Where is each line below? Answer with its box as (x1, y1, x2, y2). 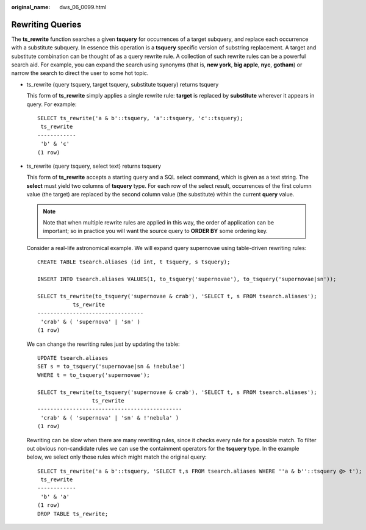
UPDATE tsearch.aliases (37, 354, 109, 362)
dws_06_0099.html (59, 4, 107, 10)
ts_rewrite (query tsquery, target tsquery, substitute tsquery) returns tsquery (26, 81, 219, 88)
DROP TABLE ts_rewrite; (37, 510, 109, 517)
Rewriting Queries (11, 19, 82, 30)
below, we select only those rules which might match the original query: (26, 453, 207, 460)
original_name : (11, 4, 51, 10)
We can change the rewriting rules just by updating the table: (26, 340, 180, 348)
